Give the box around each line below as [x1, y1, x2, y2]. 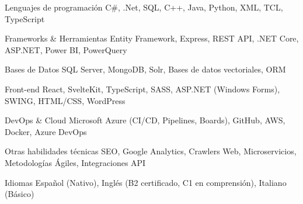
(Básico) [5, 188, 34, 200]
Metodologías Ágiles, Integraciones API [5, 156, 146, 168]
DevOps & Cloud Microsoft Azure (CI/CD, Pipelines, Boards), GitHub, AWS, [5, 114, 285, 126]
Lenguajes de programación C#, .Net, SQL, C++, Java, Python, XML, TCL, [5, 1, 283, 13]
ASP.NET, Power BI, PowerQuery [5, 43, 127, 56]
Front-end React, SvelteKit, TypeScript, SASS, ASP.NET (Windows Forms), [5, 82, 280, 95]
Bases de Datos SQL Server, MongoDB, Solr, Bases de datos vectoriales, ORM [5, 63, 286, 75]
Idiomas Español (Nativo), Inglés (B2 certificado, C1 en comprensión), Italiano [5, 176, 287, 188]
